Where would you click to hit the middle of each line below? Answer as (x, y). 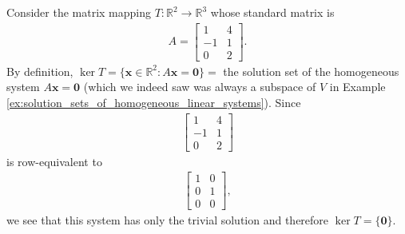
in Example (357, 87)
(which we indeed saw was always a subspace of (200, 87)
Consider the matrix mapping (79, 12)
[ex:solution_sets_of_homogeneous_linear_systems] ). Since (154, 102)
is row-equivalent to (54, 161)
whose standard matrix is (272, 12)
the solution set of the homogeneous (311, 71)
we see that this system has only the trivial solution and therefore (168, 220)
